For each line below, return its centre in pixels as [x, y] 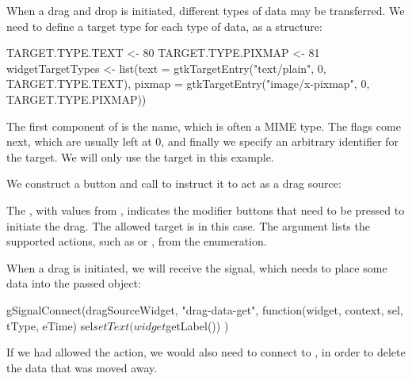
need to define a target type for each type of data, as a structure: [164, 26]
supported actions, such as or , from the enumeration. [137, 241]
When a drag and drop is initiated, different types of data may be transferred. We [206, 10]
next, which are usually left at [79, 141]
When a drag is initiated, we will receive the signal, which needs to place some [197, 267]
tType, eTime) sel [50, 325]
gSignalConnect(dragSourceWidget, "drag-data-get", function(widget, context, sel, [205, 309]
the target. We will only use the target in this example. [140, 156]
